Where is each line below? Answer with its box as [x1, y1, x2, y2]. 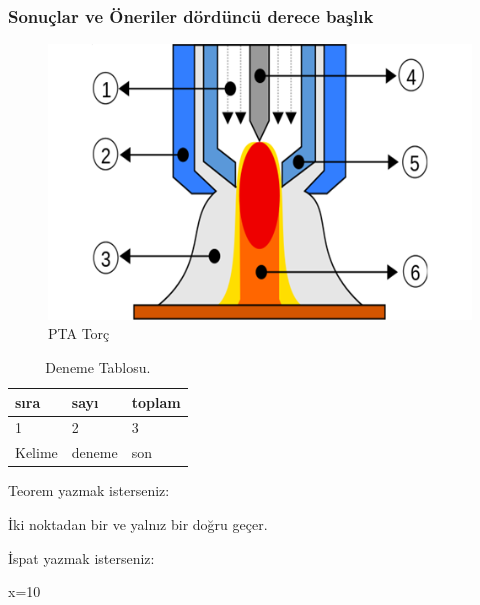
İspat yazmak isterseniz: [8, 547, 155, 568]
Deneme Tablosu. [45, 357, 151, 378]
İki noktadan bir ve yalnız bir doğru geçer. [8, 514, 268, 535]
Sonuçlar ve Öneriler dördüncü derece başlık [8, 3, 374, 28]
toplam [131, 391, 181, 412]
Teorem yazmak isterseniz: [8, 480, 170, 501]
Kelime [15, 442, 58, 463]
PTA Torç [48, 323, 110, 344]
